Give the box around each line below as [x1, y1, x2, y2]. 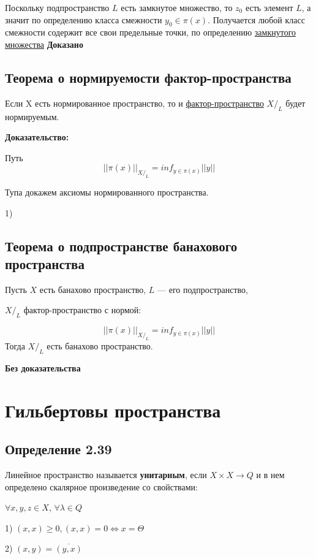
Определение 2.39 [5, 439, 112, 458]
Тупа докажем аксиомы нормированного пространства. [5, 186, 209, 199]
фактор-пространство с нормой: [23, 303, 141, 316]
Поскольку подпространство [5, 1, 110, 13]
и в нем [256, 468, 285, 481]
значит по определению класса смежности [5, 13, 162, 26]
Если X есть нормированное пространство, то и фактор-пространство [5, 96, 264, 109]
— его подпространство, [157, 283, 248, 295]
